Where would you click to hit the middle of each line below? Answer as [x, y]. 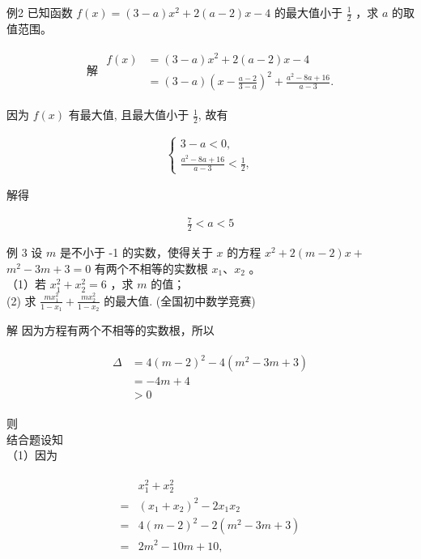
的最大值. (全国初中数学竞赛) [180, 300]
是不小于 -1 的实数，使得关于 [136, 252]
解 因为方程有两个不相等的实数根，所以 [111, 330]
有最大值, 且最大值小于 [129, 115]
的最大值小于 [308, 12]
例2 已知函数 [40, 12]
